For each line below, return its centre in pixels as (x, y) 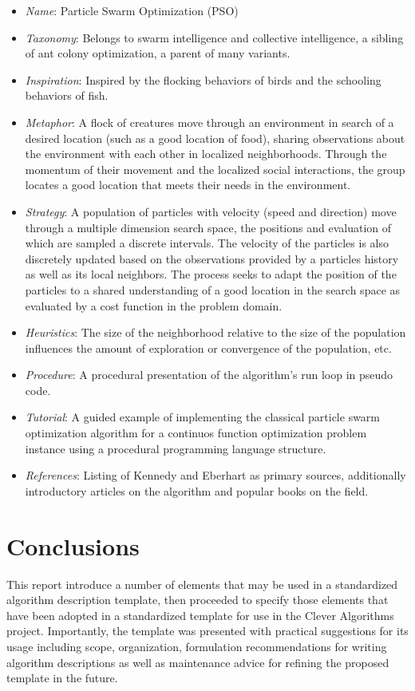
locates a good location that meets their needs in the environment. (188, 185)
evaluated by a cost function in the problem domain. (154, 305)
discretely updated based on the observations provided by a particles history (212, 258)
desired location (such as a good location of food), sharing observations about (215, 138)
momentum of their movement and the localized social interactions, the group (215, 169)
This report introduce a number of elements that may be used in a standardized (202, 584)
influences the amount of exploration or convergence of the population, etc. (208, 347)
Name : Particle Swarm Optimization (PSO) (132, 10)
